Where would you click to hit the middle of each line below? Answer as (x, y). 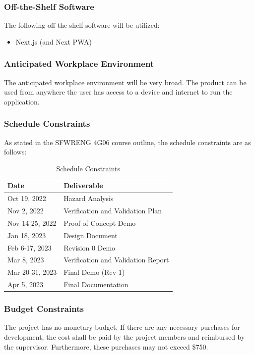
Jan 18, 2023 (27, 235)
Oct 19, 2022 (27, 198)
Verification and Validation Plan (113, 211)
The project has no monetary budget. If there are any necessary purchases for (122, 327)
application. (22, 101)
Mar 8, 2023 (26, 260)
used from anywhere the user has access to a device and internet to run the (118, 92)
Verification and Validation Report (116, 260)
